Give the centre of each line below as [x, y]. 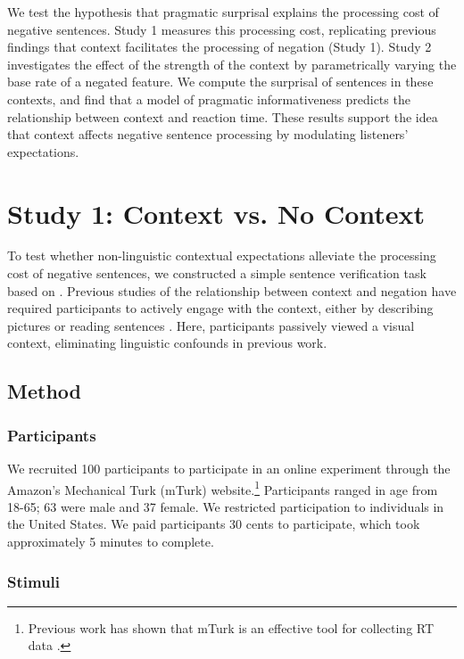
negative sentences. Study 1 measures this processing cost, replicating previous [222, 29]
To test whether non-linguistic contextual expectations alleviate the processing [222, 255]
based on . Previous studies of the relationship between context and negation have [232, 290]
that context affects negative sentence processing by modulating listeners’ [208, 134]
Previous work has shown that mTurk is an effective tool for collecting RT [231, 627]
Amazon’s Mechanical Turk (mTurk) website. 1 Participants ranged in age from [223, 488]
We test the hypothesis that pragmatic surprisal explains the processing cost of [223, 12]
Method [44, 391]
